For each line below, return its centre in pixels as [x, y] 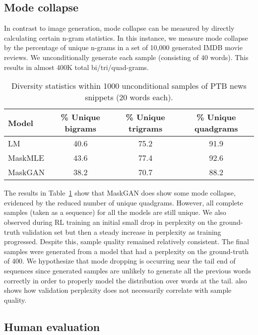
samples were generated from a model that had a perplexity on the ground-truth [127, 251]
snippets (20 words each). [129, 97]
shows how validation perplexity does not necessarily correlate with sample [118, 290]
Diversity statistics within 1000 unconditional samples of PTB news [129, 86]
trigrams [146, 129]
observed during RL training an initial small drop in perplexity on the [111, 222]
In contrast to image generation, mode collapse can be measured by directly [119, 28]
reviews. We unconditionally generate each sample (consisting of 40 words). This [126, 57]
